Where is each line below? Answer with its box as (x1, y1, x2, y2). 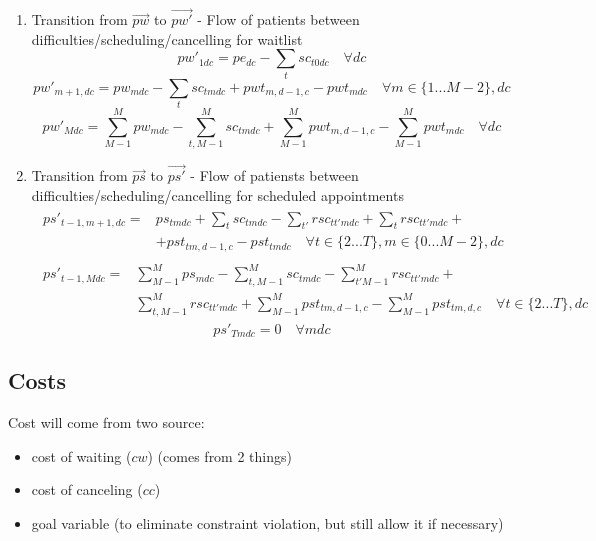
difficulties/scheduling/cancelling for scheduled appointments (31, 185, 404, 205)
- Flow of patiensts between (190, 165, 359, 186)
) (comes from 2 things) (147, 445, 292, 466)
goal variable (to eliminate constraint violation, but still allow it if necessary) (31, 513, 504, 534)
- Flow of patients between (197, 9, 360, 30)
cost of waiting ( (31, 445, 132, 466)
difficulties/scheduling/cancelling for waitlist (31, 28, 303, 49)
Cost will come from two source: (8, 412, 205, 433)
